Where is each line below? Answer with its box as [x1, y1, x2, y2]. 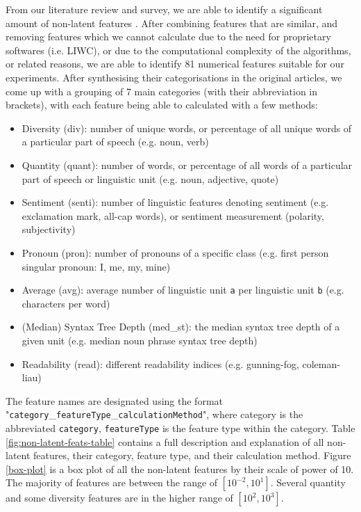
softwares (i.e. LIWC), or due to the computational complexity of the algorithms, [6, 42, 351, 57]
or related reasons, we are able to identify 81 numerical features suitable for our [6, 56, 344, 71]
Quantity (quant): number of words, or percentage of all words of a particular [22, 157, 353, 172]
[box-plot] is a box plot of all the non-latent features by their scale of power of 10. [6, 461, 354, 476]
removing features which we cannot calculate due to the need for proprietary [6, 29, 331, 44]
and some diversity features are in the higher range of [6, 490, 233, 505]
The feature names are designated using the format [6, 393, 223, 408]
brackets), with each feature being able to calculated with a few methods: [6, 97, 318, 112]
